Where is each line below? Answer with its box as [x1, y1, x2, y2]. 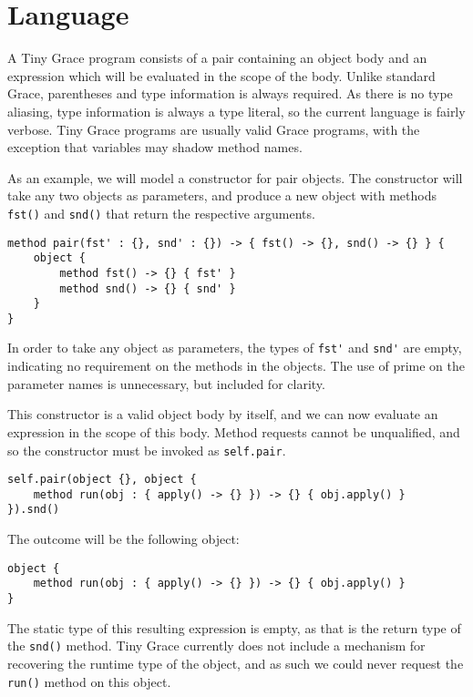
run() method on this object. [7, 671, 171, 691]
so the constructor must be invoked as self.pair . [7, 440, 286, 459]
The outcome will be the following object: [7, 529, 240, 548]
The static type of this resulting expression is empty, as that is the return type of [7, 618, 461, 637]
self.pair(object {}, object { [7, 473, 197, 487]
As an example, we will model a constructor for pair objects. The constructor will [7, 168, 463, 187]
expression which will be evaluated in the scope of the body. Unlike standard [7, 66, 436, 85]
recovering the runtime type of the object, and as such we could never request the [7, 653, 464, 672]
